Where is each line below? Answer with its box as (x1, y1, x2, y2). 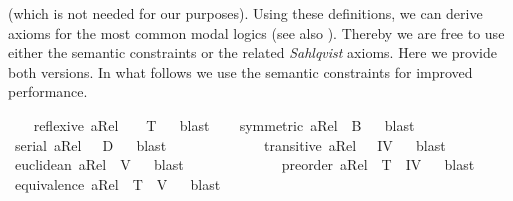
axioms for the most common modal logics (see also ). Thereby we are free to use (8, 22, 505, 43)
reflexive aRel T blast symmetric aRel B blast (33, 114, 415, 135)
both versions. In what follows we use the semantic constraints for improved (8, 61, 473, 82)
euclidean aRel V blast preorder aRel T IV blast (14, 154, 475, 175)
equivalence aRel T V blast (14, 173, 221, 194)
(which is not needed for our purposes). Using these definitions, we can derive (8, 3, 483, 23)
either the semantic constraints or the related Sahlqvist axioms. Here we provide (8, 42, 497, 63)
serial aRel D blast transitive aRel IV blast (14, 134, 446, 155)
